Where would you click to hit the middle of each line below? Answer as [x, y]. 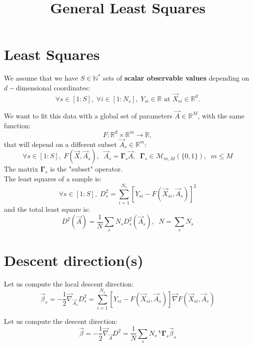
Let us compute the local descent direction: [69, 283]
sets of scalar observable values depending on [176, 78]
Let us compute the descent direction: [61, 321]
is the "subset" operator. [86, 169]
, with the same [221, 115]
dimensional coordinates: [53, 87]
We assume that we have [41, 78]
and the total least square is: [47, 209]
